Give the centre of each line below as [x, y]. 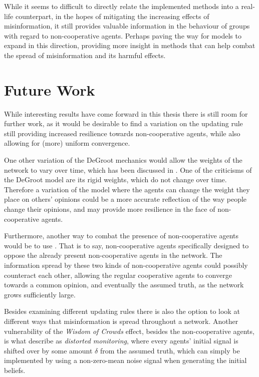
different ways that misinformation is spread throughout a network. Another [121, 321]
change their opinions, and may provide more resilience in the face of [110, 209]
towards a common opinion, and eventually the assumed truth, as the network [124, 285]
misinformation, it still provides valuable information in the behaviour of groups [127, 26]
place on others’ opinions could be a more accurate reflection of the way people [125, 199]
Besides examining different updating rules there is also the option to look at [122, 311]
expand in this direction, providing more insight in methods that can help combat [130, 45]
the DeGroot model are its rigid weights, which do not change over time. [115, 179]
